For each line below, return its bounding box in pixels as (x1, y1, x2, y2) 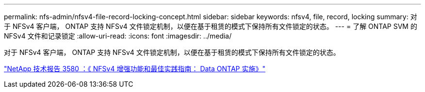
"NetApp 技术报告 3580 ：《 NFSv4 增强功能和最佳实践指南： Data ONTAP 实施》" (4, 65, 265, 73)
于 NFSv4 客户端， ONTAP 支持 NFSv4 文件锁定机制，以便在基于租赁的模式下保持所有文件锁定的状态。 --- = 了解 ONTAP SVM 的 (4, 22, 417, 30)
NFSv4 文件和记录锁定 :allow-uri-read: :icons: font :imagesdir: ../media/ (4, 32, 232, 40)
